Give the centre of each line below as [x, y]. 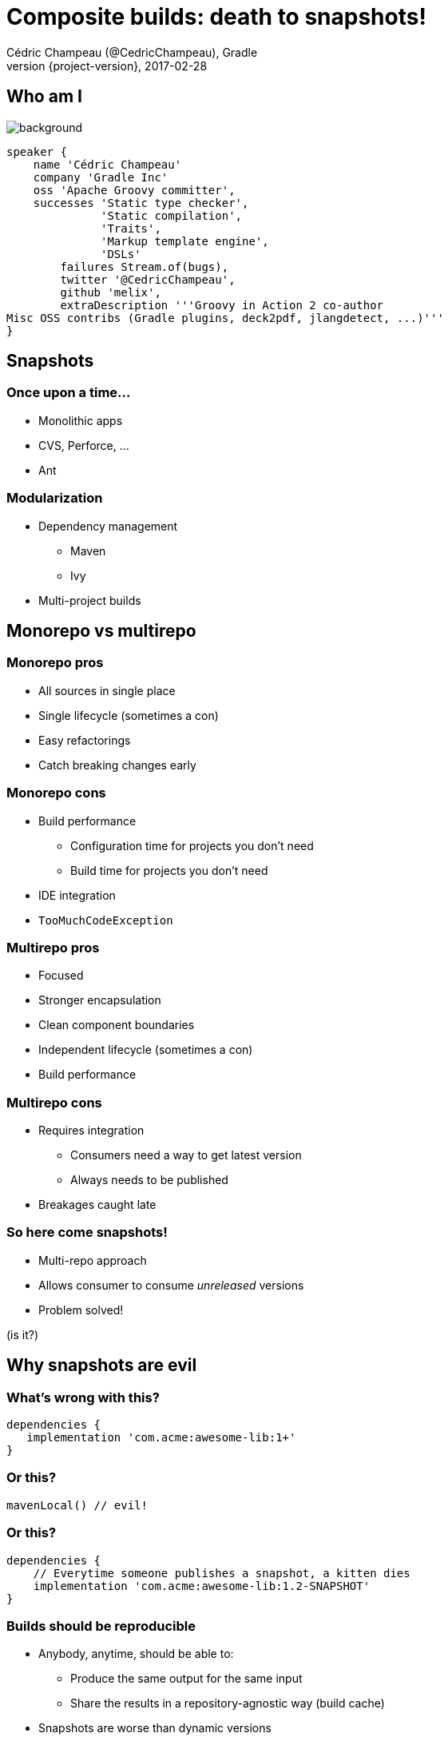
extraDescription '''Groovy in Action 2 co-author [222, 305]
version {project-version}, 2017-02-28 [107, 66]
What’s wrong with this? [83, 1397]
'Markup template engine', [185, 241]
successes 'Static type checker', [141, 203]
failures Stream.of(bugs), [145, 266]
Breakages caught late [97, 1205]
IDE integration [77, 895]
